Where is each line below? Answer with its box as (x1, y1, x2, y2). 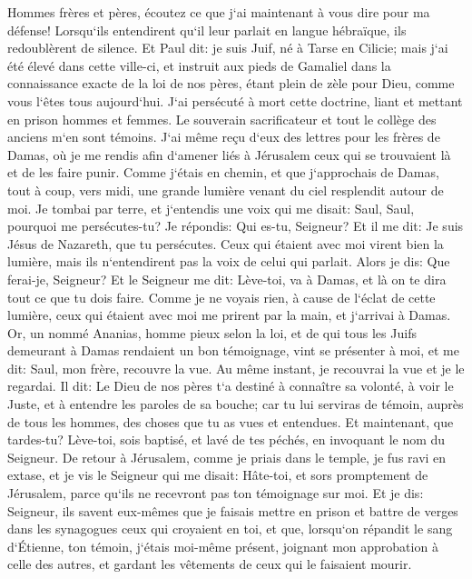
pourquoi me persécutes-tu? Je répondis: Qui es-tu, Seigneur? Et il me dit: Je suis (7, 216, 464, 235)
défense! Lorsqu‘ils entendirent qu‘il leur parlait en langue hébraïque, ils (7, 20, 407, 39)
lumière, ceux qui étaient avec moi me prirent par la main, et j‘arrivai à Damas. (7, 305, 451, 324)
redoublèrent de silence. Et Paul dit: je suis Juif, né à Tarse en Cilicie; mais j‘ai (7, 38, 448, 57)
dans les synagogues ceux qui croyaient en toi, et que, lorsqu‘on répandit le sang (7, 519, 453, 538)
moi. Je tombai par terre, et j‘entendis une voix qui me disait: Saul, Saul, (7, 198, 415, 217)
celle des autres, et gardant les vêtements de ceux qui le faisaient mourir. (7, 554, 412, 574)
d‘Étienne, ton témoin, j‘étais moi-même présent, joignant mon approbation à (7, 536, 438, 555)
